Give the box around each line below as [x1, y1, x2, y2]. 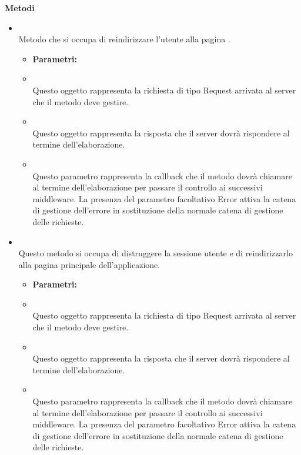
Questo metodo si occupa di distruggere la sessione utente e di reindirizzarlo [18, 247, 293, 259]
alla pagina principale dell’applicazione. [18, 258, 160, 270]
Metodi [5, 2, 35, 14]
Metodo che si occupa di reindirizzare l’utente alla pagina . [18, 33, 230, 45]
